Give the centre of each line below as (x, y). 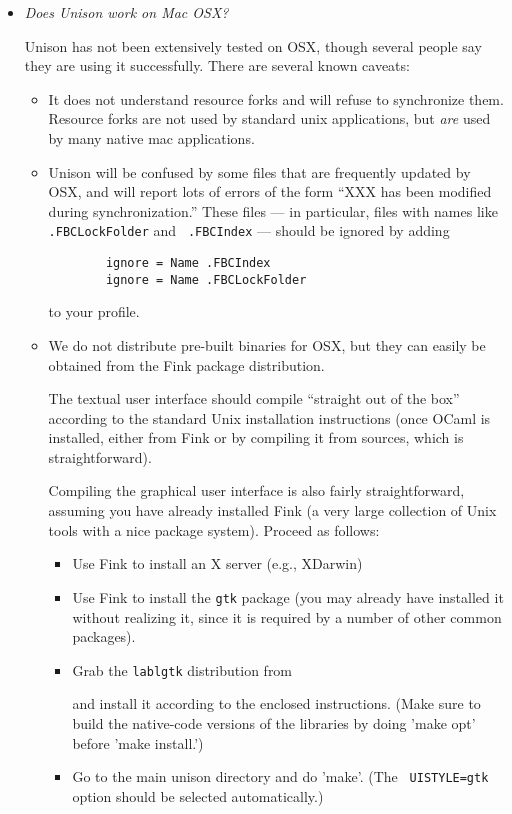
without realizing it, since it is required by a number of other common (287, 616)
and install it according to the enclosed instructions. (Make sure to (276, 703)
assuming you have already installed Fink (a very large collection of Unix (272, 510)
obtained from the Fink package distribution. (186, 364)
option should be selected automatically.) (198, 795)
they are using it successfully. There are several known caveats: (217, 65)
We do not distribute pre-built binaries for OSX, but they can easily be (267, 344)
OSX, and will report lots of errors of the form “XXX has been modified (270, 191)
